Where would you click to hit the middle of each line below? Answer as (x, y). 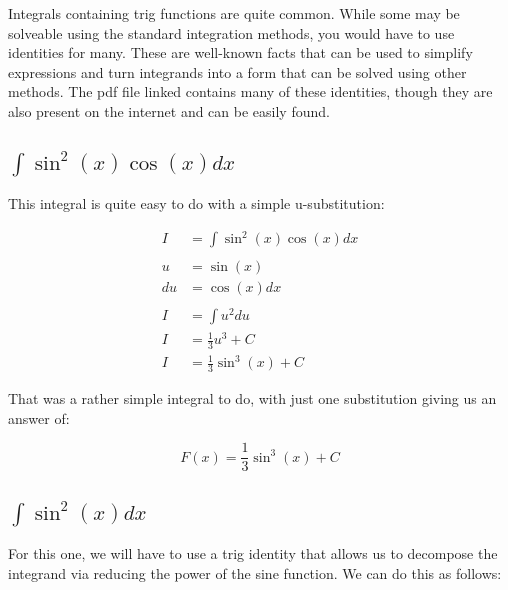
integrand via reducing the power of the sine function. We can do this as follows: (255, 572)
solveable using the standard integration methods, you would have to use (231, 32)
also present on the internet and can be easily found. (169, 110)
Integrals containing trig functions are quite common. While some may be (234, 13)
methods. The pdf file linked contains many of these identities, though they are (250, 91)
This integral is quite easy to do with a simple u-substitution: (196, 203)
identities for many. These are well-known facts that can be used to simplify (240, 52)
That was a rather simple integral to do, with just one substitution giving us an (252, 398)
